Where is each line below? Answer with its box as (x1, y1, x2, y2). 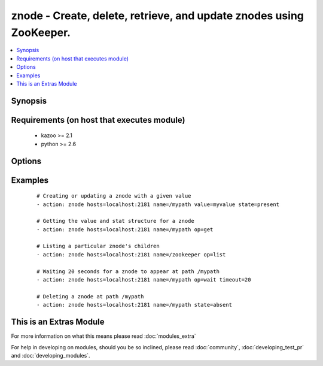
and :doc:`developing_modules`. (11, 352, 90, 359)
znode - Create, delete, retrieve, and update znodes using (11, 9, 304, 22)
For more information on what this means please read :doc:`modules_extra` (11, 332, 197, 340)
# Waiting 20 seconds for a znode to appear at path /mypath (36, 268, 220, 275)
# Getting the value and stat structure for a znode (36, 217, 194, 225)
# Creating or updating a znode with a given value (36, 192, 191, 199)
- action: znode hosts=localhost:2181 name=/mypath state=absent (36, 301, 233, 308)
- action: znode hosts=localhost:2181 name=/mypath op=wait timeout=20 (36, 276, 251, 283)
